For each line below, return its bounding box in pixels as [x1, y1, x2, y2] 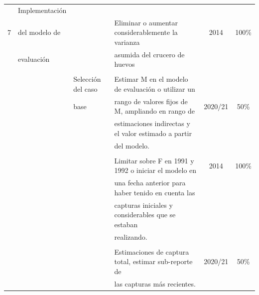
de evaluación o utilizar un [114, 83, 195, 94]
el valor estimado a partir [114, 128, 192, 138]
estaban [114, 219, 138, 229]
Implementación [18, 4, 67, 15]
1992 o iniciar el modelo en [114, 165, 197, 175]
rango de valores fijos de [114, 96, 188, 106]
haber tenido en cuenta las [114, 187, 195, 197]
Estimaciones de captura [114, 246, 189, 257]
